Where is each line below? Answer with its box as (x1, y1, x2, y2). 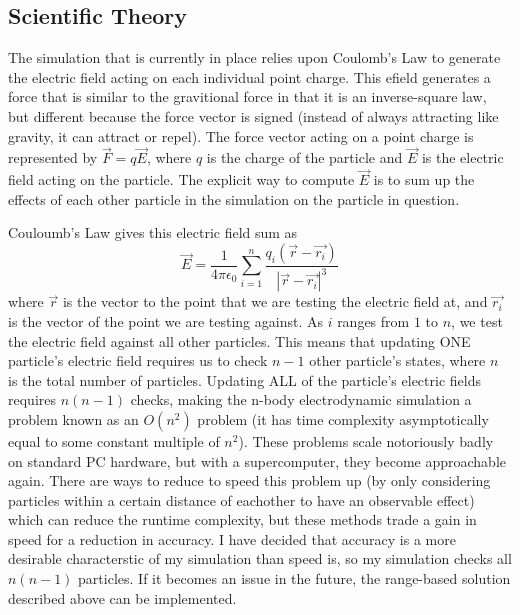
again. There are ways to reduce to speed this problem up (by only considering (8, 470, 491, 491)
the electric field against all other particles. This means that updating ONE (8, 330, 471, 351)
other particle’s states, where (309, 350, 486, 371)
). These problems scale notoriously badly (238, 430, 494, 451)
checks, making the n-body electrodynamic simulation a (130, 389, 472, 410)
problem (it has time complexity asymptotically (197, 408, 489, 429)
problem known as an (8, 408, 139, 429)
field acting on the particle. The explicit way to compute (8, 169, 355, 190)
